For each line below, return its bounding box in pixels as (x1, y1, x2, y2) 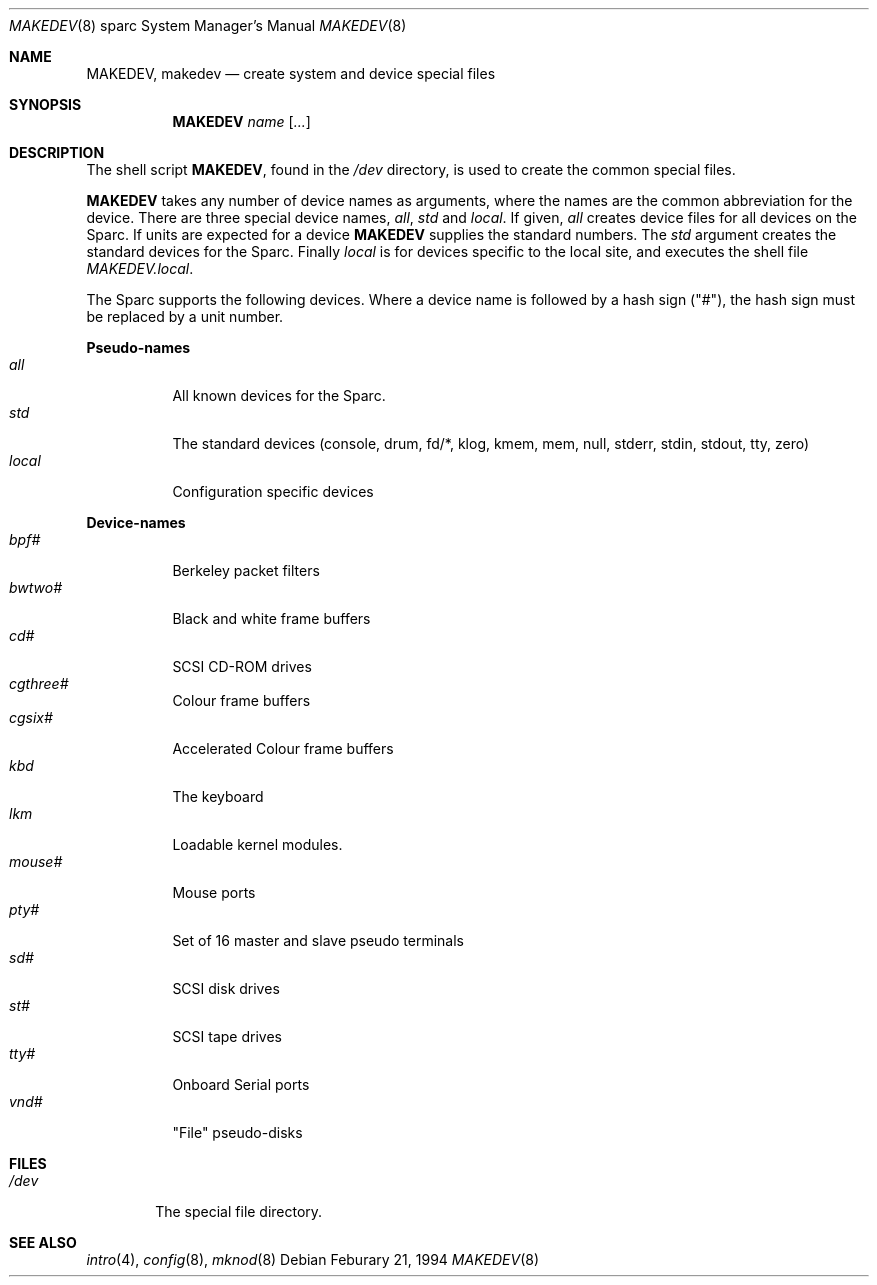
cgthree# (9, 675, 69, 692)
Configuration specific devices (172, 483, 374, 500)
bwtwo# (9, 579, 63, 596)
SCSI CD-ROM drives (172, 658, 312, 675)
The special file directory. (155, 1203, 323, 1220)
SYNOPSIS (9, 96, 82, 113)
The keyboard (172, 788, 264, 805)
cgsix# (9, 709, 53, 726)
